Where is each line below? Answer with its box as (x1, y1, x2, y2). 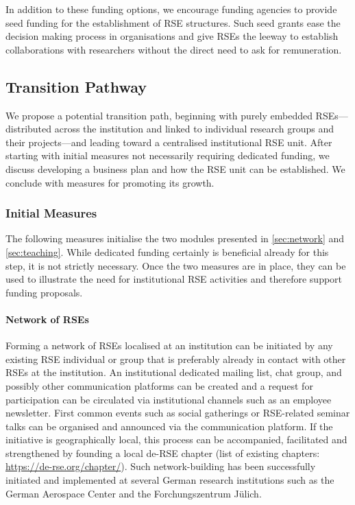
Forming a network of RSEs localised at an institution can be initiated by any (5, 338, 333, 353)
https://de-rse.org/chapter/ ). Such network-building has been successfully (5, 459, 316, 473)
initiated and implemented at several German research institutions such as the (5, 473, 334, 487)
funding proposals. (5, 285, 83, 299)
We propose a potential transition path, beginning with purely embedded (5, 108, 313, 122)
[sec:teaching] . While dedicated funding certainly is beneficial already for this (5, 244, 329, 259)
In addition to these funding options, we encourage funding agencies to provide (5, 2, 337, 16)
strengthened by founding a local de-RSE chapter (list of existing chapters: (5, 445, 320, 460)
